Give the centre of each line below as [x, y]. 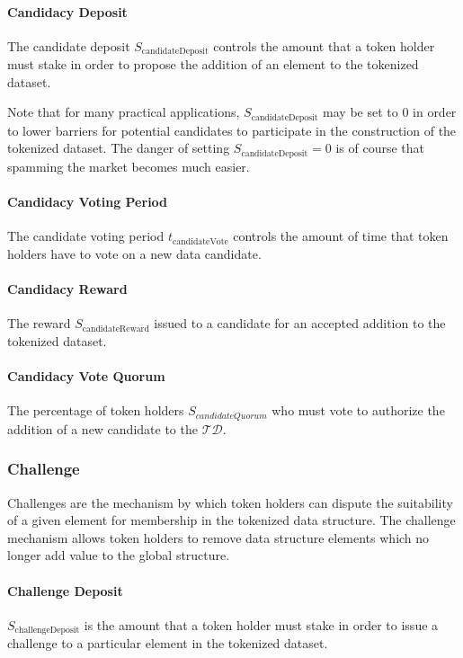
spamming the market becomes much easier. [129, 166]
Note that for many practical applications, [124, 112]
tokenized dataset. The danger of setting [119, 148]
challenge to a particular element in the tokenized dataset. [168, 643]
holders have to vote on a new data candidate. [134, 253]
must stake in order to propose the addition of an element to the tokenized [213, 64]
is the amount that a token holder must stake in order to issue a [261, 624]
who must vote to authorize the [358, 410]
